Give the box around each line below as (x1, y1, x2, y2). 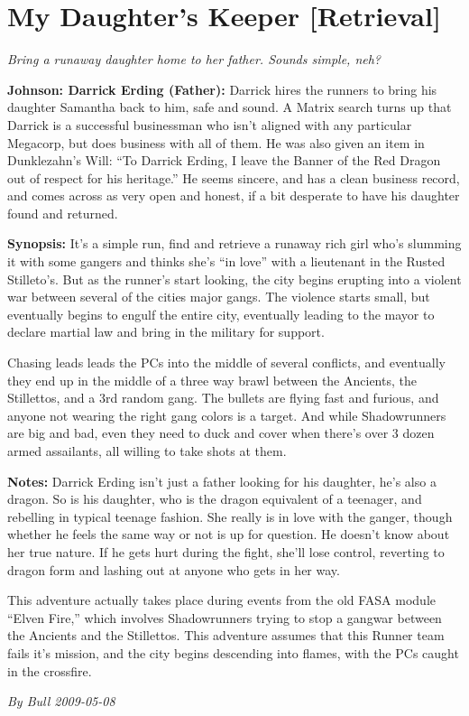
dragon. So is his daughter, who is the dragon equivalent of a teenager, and (7, 489, 422, 508)
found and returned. (7, 203, 118, 222)
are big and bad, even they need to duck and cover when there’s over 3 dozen (7, 423, 435, 442)
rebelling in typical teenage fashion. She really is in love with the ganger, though (7, 507, 453, 525)
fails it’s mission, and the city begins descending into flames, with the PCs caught (7, 643, 459, 662)
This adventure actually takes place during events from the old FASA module (7, 590, 436, 609)
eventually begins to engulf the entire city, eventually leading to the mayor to (7, 304, 435, 323)
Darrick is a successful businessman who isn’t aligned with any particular (7, 115, 412, 134)
